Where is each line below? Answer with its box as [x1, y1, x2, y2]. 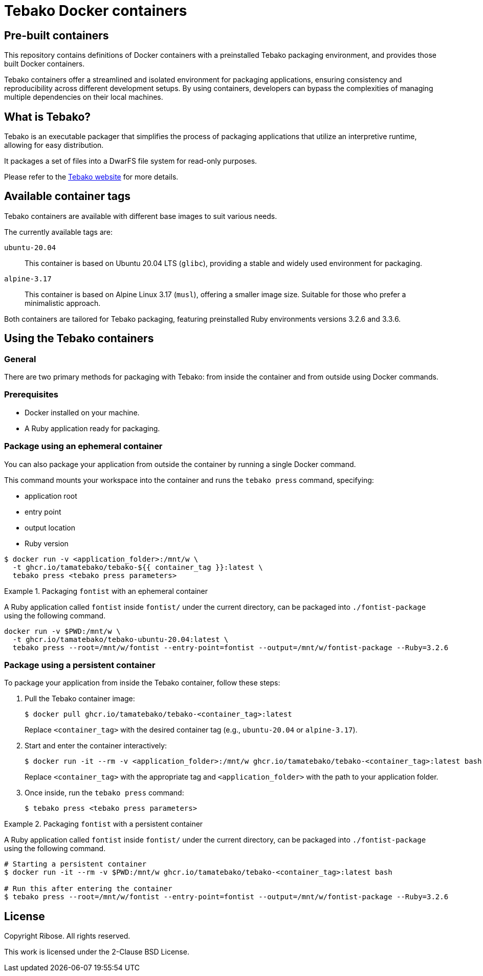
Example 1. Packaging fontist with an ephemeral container [4, 586, 208, 595]
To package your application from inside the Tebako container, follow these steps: [4, 678, 280, 687]
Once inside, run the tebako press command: [25, 788, 184, 797]
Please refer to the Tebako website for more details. [4, 172, 179, 182]
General [4, 353, 36, 364]
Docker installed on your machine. [25, 408, 140, 417]
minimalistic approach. [25, 298, 101, 307]
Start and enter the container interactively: [25, 741, 167, 750]
